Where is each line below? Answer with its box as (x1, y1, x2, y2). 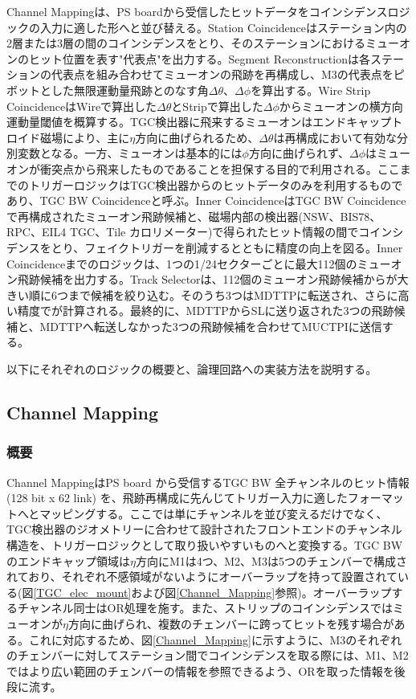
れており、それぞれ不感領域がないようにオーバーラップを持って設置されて (6, 568, 398, 585)
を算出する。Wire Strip (251, 81, 371, 98)
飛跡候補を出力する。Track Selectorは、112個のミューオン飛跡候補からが (17, 271, 398, 288)
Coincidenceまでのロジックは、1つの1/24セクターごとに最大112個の (6, 255, 357, 272)
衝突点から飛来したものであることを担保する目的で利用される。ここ (39, 160, 400, 177)
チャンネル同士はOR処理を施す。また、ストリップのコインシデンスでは (17, 599, 394, 616)
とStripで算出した (171, 97, 263, 114)
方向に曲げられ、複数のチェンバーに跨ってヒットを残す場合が (67, 615, 394, 632)
